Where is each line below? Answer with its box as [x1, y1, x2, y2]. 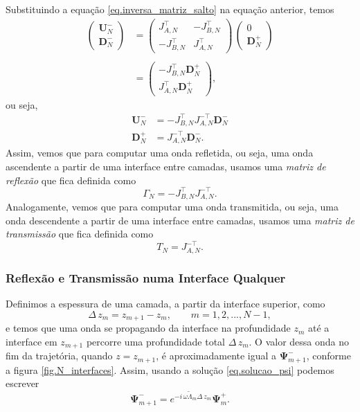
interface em [6, 334, 57, 348]
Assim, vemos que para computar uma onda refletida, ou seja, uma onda [6, 145, 314, 160]
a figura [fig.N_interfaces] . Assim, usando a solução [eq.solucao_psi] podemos [6, 362, 334, 377]
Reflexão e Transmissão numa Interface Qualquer [6, 269, 286, 286]
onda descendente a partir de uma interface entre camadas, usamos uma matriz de [6, 213, 354, 227]
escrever [6, 376, 39, 391]
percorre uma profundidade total [86, 334, 225, 348]
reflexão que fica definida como [6, 172, 136, 187]
